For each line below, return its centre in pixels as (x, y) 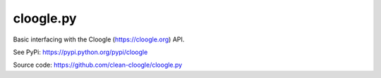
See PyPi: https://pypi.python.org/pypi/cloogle (80, 52)
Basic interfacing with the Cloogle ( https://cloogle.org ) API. (99, 39)
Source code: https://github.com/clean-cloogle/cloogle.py (98, 65)
